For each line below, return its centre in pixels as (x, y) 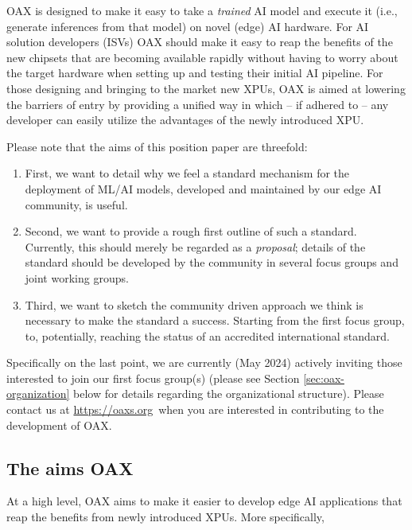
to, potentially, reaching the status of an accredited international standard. (207, 335)
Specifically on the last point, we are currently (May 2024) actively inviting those (204, 362)
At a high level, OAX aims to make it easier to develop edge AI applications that (204, 501)
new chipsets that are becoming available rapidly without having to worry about (202, 57)
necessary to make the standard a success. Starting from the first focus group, (215, 320)
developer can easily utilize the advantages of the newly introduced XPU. (185, 120)
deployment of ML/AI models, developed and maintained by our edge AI (203, 188)
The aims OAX (70, 468)
